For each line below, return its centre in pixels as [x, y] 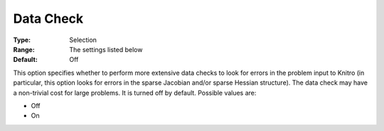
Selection [83, 40]
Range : [24, 49]
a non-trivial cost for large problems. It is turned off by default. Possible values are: [135, 93]
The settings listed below [106, 49]
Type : [22, 40]
